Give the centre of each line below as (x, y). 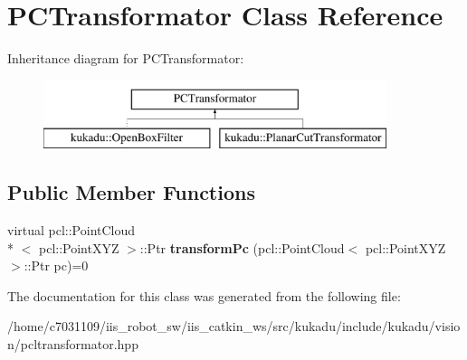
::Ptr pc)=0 (56, 265)
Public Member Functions (131, 192)
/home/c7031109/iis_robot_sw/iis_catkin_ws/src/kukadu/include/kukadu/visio (234, 326)
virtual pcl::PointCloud (71, 230)
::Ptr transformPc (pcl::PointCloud (242, 247)
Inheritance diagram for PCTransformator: (126, 58)
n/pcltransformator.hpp (73, 344)
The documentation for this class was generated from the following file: (204, 295)
